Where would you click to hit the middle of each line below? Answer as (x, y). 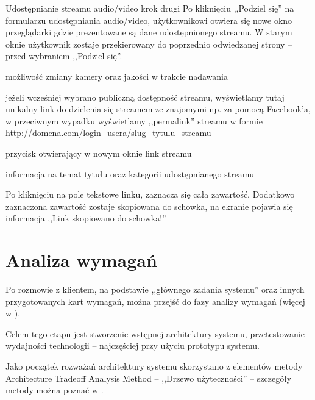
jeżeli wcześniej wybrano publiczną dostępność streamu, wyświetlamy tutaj (145, 97)
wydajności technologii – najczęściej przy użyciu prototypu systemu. (133, 345)
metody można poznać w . (55, 390)
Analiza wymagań (81, 260)
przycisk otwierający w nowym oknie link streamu (99, 153)
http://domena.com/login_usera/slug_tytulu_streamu (108, 133)
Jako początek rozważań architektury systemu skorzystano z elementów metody (154, 366)
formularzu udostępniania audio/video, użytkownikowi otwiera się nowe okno (149, 20)
